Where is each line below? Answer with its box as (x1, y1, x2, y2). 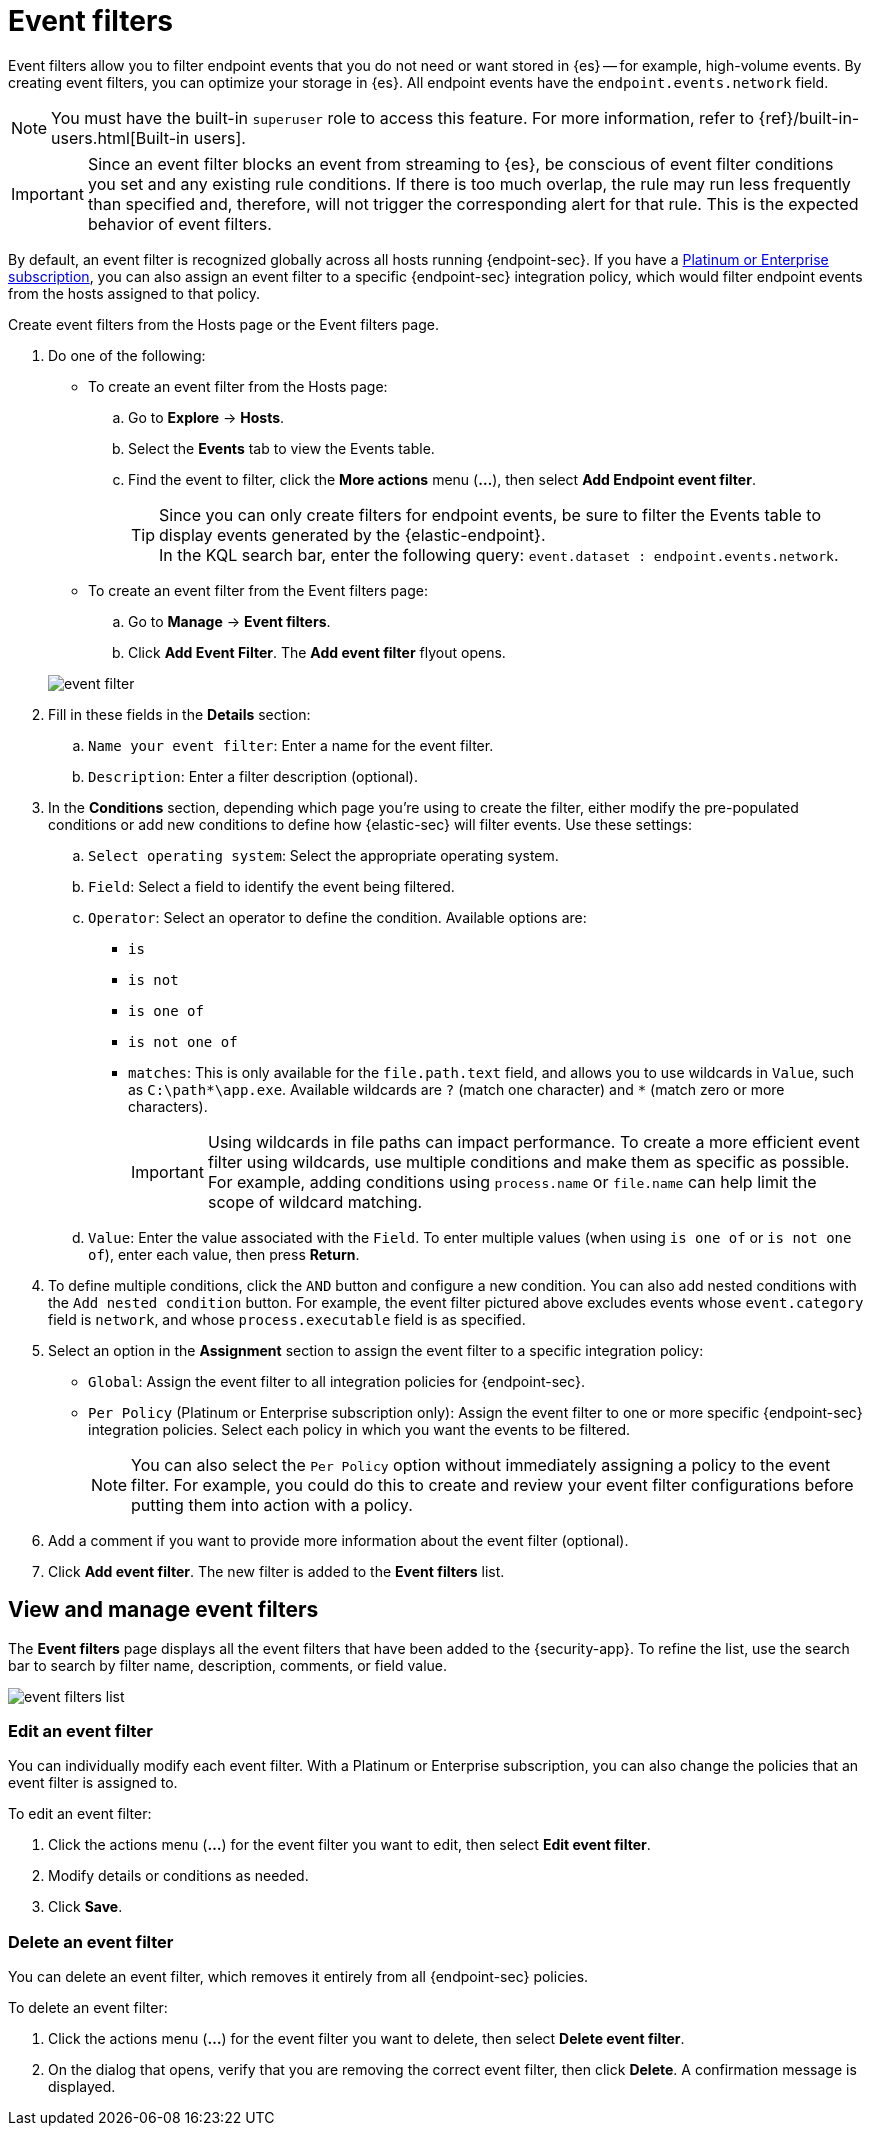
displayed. (48, 2078, 116, 2096)
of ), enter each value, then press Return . (88, 1245, 360, 1263)
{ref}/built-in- (758, 107, 860, 128)
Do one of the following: (48, 346, 206, 364)
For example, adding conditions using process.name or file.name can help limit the (207, 1171, 817, 1192)
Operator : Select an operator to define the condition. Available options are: (88, 908, 587, 926)
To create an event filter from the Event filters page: (88, 581, 428, 599)
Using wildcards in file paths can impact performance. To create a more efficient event (207, 1131, 860, 1152)
